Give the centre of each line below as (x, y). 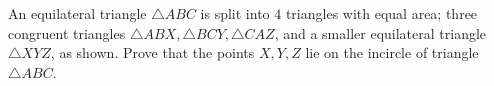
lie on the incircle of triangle (392, 52)
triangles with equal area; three (381, 13)
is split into (235, 13)
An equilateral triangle (77, 13)
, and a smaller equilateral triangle (380, 32)
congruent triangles (67, 32)
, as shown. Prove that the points (152, 52)
